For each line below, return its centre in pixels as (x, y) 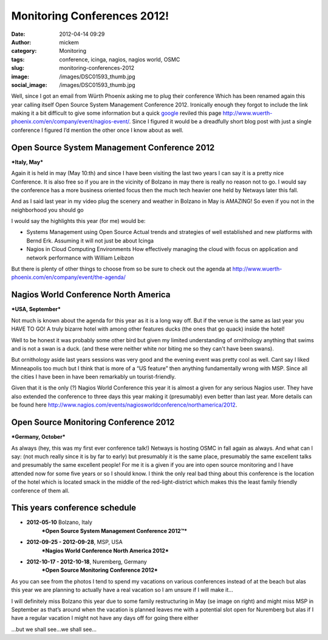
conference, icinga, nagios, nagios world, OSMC (120, 59)
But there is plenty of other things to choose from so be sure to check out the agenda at (121, 269)
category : (24, 51)
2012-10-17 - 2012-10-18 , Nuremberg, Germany (87, 562)
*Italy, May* (27, 162)
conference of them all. (40, 490)
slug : (18, 68)
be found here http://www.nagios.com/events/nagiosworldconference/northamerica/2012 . (124, 405)
